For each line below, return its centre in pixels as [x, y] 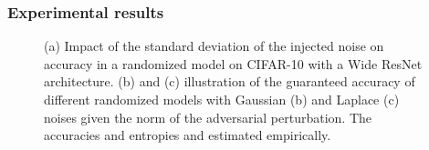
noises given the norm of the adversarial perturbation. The [208, 117]
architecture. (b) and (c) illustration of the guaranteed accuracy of [230, 81]
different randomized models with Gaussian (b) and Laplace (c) [222, 99]
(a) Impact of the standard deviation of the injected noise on [214, 46]
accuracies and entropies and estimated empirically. [188, 135]
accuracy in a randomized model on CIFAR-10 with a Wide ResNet [233, 63]
